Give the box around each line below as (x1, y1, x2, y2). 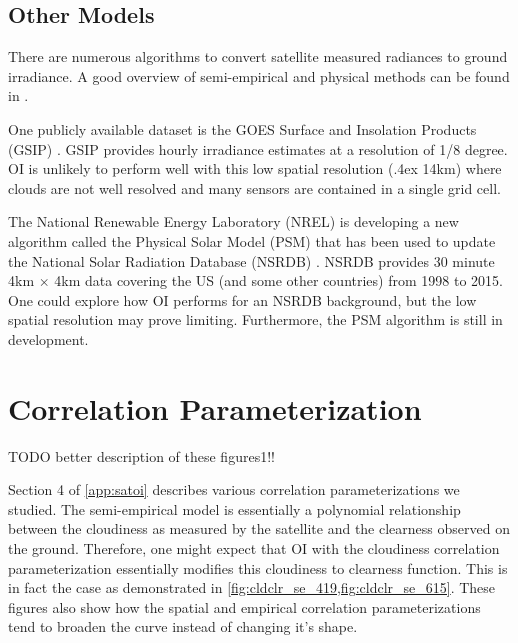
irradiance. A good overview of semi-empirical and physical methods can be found (8, 65, 510, 86)
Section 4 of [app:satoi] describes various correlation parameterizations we (8, 479, 460, 500)
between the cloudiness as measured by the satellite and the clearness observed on (8, 518, 510, 539)
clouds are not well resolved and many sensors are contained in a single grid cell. (8, 177, 501, 198)
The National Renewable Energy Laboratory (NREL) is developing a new (8, 211, 459, 232)
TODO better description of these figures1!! (8, 445, 275, 466)
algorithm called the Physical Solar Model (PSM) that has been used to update (8, 230, 496, 251)
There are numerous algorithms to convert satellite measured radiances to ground (8, 46, 508, 67)
